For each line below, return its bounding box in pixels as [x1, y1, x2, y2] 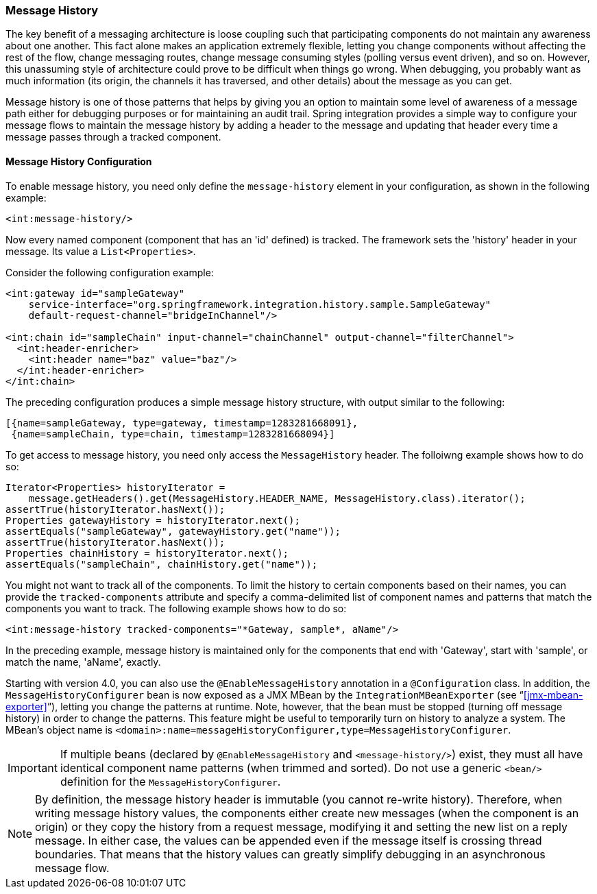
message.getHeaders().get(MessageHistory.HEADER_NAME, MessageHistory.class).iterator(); [28, 492, 526, 504]
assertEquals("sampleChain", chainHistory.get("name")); [5, 558, 318, 570]
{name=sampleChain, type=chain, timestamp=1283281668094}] [11, 428, 335, 439]
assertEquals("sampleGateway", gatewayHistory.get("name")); [5, 525, 341, 537]
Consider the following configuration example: [5, 266, 214, 278]
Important [8, 760, 58, 775]
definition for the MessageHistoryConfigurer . [60, 774, 281, 788]
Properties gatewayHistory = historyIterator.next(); [5, 514, 300, 526]
